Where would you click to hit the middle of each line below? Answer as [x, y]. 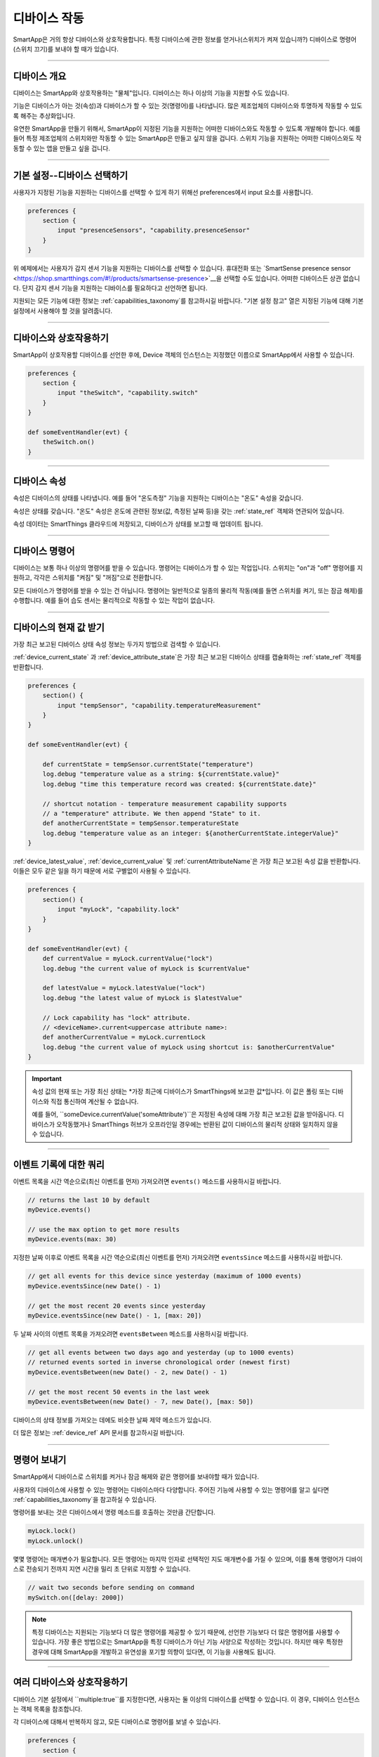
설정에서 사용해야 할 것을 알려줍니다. [62, 311]
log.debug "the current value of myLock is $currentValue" [146, 968]
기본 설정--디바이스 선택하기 [71, 175]
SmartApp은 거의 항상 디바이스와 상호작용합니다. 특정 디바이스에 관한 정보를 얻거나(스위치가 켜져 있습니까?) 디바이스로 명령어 [185, 39]
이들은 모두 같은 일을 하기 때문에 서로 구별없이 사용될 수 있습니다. [102, 871]
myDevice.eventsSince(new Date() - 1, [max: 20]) [115, 1316]
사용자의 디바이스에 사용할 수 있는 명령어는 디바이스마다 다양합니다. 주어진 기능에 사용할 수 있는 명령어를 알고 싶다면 [171, 1489]
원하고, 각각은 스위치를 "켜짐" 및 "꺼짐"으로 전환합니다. [88, 578]
